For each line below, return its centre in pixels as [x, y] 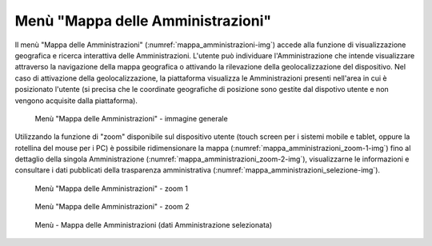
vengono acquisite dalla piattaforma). [76, 101]
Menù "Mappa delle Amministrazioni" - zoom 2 [112, 207]
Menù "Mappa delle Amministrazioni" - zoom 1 [111, 188]
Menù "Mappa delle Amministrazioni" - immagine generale [131, 118]
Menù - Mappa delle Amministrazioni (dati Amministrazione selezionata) [154, 224]
